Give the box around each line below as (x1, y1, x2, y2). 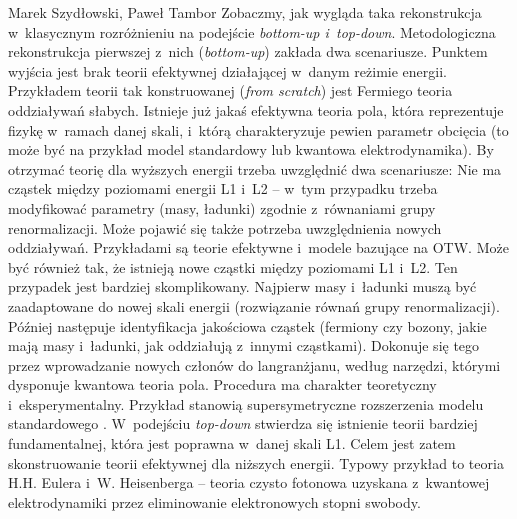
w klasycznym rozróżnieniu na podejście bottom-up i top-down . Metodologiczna (8, 21, 496, 42)
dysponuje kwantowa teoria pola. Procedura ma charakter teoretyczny (8, 374, 437, 395)
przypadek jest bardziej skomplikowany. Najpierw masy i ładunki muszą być (8, 276, 477, 297)
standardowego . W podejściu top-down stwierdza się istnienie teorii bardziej (8, 413, 478, 434)
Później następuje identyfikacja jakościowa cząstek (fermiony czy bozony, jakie (8, 315, 487, 336)
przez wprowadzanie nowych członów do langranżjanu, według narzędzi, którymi (8, 354, 501, 375)
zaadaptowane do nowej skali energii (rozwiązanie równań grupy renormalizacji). (8, 295, 500, 316)
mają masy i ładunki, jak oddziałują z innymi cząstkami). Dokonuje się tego (8, 335, 480, 356)
